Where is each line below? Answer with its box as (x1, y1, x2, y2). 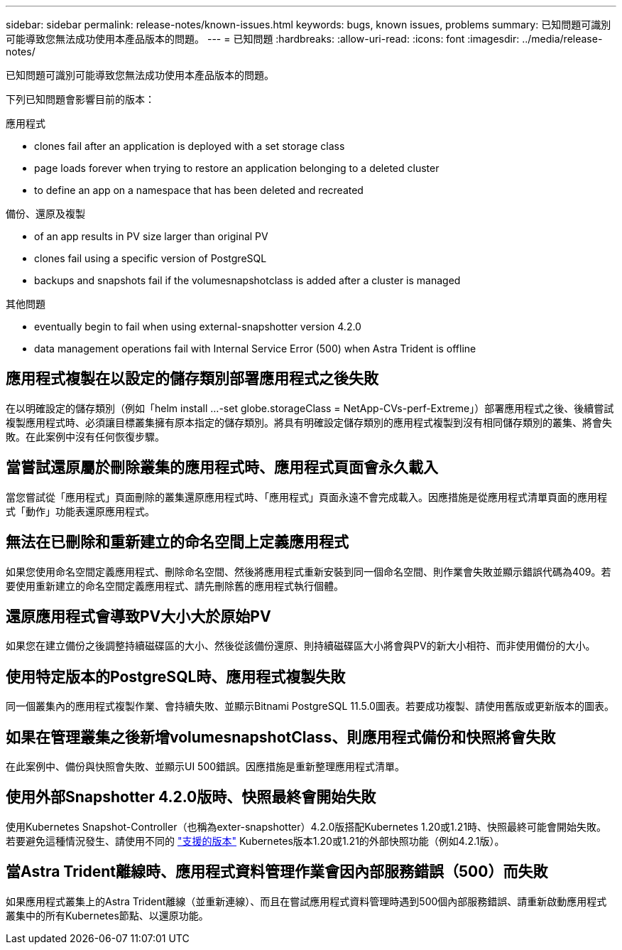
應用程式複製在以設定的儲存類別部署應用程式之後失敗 (6, 369, 378, 388)
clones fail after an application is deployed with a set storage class (34, 140, 345, 152)
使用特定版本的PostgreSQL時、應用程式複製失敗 (6, 667, 346, 686)
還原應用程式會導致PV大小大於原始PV (6, 607, 271, 625)
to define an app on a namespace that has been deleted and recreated (34, 184, 364, 196)
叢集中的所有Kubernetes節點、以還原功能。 (6, 909, 209, 922)
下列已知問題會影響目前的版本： (6, 93, 155, 105)
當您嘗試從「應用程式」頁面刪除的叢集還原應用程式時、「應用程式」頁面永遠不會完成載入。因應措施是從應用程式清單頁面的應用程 (6, 490, 607, 503)
